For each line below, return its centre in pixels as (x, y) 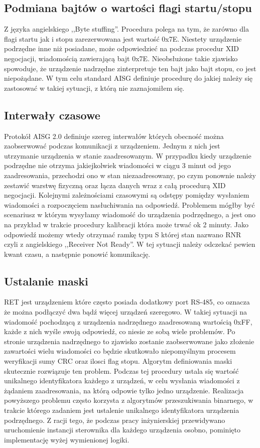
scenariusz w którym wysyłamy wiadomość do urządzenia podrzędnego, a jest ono (130, 214)
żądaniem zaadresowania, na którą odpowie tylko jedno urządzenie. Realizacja (124, 390)
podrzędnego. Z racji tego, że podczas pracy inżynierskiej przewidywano (115, 420)
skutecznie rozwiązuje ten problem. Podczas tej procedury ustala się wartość (121, 370)
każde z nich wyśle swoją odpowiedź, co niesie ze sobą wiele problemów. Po (120, 331)
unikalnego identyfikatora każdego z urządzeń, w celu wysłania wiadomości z (122, 381)
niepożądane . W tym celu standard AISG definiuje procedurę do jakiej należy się (128, 78)
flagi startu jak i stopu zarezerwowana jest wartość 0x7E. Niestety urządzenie (123, 38)
